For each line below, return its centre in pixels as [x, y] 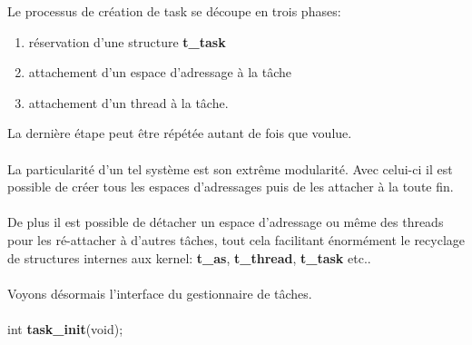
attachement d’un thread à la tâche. [128, 102]
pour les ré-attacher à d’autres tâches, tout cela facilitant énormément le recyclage [236, 239]
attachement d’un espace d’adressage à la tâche [160, 72]
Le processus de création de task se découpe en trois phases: [174, 11]
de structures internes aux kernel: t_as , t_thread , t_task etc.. [189, 257]
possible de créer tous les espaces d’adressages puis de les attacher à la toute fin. [231, 187]
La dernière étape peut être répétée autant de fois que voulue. [180, 133]
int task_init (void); [65, 328]
